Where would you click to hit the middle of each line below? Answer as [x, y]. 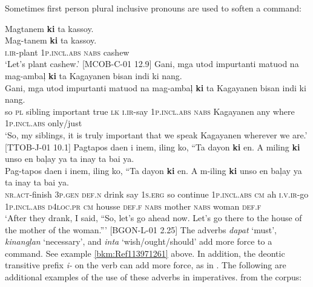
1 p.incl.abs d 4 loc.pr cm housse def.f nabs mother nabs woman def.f [133, 206]
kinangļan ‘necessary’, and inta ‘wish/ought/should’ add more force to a [139, 241]
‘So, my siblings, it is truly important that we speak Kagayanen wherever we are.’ [156, 134]
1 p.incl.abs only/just [44, 123]
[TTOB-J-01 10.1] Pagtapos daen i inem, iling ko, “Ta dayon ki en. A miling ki [153, 147]
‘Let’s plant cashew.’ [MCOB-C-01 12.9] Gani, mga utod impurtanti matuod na [152, 64]
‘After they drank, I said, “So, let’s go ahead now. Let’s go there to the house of [153, 218]
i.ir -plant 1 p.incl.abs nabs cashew [67, 52]
